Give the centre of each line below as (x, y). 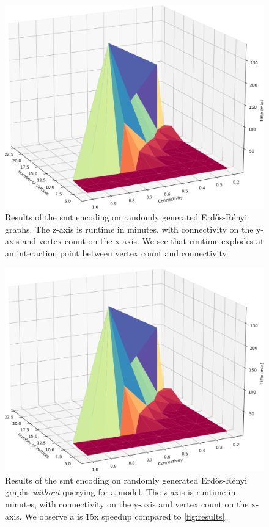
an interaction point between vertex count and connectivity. (117, 253)
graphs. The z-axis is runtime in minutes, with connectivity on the (129, 229)
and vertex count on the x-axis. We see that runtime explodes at (143, 241)
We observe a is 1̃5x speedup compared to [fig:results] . (126, 516)
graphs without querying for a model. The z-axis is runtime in (120, 492)
